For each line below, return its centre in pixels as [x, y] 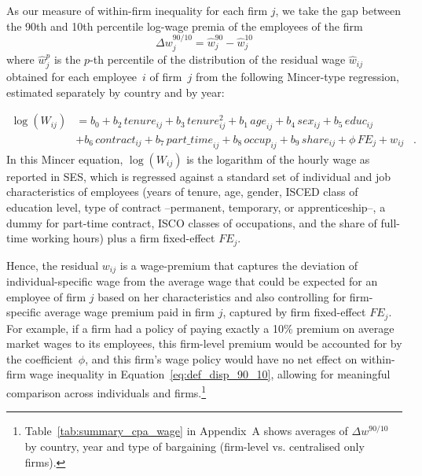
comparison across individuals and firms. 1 [106, 391]
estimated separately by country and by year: [116, 92]
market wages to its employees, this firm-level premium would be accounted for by [204, 343]
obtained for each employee [72, 76]
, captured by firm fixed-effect [294, 312]
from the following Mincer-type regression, [297, 76]
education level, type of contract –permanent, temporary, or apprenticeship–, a [196, 207]
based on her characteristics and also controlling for [222, 296]
